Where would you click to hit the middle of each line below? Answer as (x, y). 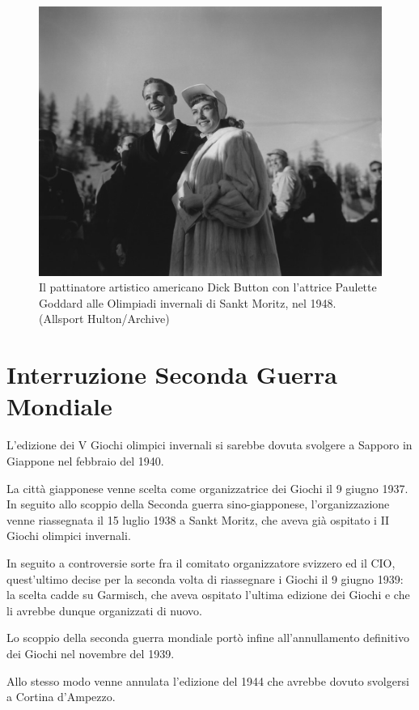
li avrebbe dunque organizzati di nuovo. (105, 610)
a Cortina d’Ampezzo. (61, 697)
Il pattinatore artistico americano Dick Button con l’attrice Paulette (208, 287)
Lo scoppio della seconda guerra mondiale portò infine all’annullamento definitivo (208, 638)
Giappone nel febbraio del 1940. (85, 460)
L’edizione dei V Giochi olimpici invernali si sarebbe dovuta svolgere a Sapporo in (209, 445)
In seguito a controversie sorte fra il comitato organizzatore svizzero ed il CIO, (201, 562)
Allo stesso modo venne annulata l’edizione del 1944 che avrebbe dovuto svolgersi (208, 680)
